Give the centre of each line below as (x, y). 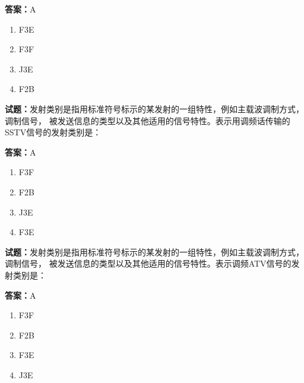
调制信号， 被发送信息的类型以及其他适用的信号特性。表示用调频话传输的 (148, 120)
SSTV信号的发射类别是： (53, 132)
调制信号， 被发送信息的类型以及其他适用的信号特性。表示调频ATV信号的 (148, 263)
